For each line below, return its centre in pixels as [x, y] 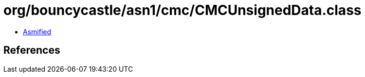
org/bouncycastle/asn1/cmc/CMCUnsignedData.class [182, 10]
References [32, 50]
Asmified [37, 31]
